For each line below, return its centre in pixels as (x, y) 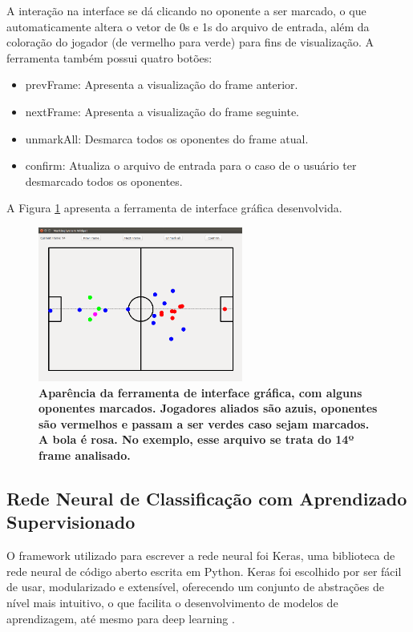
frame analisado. (85, 455)
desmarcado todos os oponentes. (104, 181)
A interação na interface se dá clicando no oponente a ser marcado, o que (186, 10)
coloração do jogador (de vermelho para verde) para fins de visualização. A (190, 42)
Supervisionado (71, 522)
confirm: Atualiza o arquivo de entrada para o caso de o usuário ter (191, 165)
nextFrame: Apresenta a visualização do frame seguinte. (162, 111)
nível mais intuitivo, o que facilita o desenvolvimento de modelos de (172, 602)
